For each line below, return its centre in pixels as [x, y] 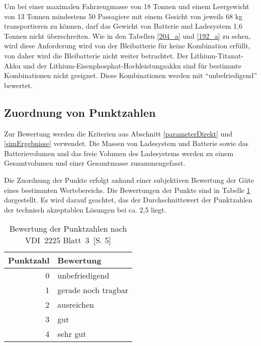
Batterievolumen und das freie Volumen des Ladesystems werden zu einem [119, 153]
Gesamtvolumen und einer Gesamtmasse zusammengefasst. [95, 163]
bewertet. [18, 85]
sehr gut [72, 334]
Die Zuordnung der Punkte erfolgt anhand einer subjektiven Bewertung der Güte [129, 180]
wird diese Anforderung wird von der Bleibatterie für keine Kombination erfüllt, [127, 46]
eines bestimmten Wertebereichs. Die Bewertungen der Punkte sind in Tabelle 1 [127, 190]
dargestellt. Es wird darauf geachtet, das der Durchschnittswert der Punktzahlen [128, 200]
